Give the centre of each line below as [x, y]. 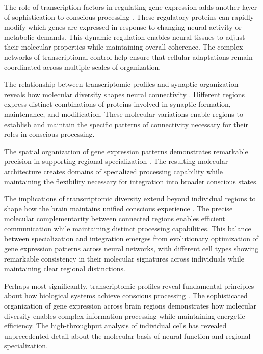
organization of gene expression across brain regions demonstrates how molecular [130, 306]
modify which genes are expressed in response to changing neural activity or [123, 27]
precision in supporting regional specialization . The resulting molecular [116, 161]
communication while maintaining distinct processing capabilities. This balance [128, 228]
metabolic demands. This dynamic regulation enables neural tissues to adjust [125, 37]
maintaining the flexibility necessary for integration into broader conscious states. [131, 181]
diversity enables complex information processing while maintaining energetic [125, 315]
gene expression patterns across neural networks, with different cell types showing [131, 249]
